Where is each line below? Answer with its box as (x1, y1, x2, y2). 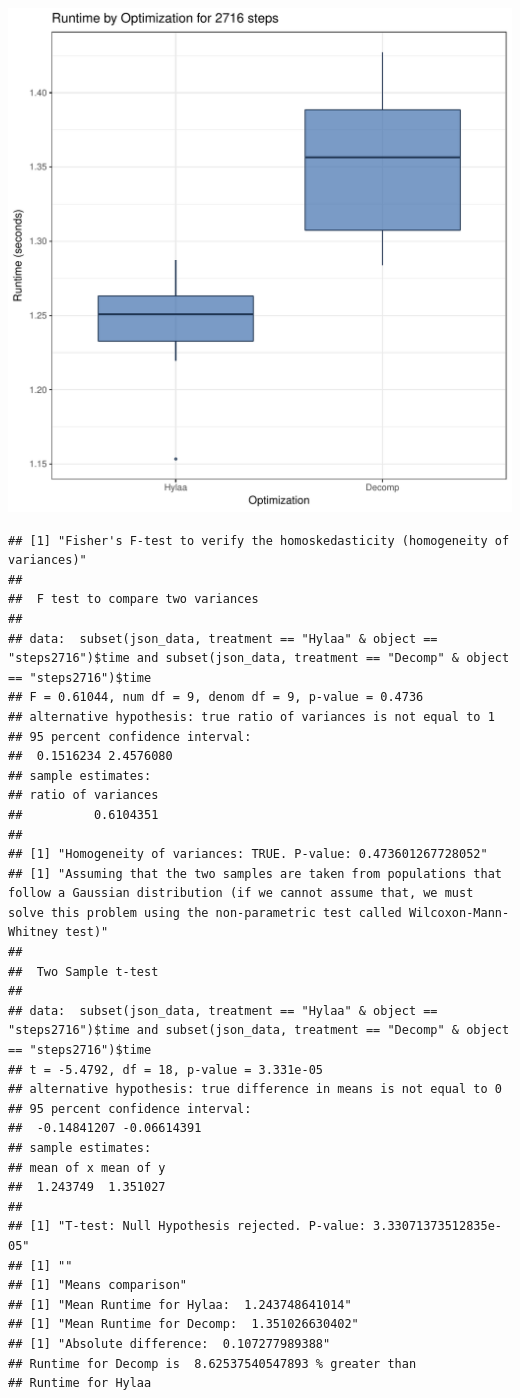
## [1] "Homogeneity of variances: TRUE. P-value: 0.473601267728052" (8, 847, 488, 862)
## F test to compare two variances (8, 592, 259, 607)
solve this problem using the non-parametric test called (8, 905, 402, 920)
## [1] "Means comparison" (8, 1278, 187, 1293)
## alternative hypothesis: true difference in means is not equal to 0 (8, 1082, 502, 1097)
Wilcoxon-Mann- (408, 905, 510, 920)
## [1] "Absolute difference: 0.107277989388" (8, 1336, 331, 1351)
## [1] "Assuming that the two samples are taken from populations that (8, 866, 502, 881)
